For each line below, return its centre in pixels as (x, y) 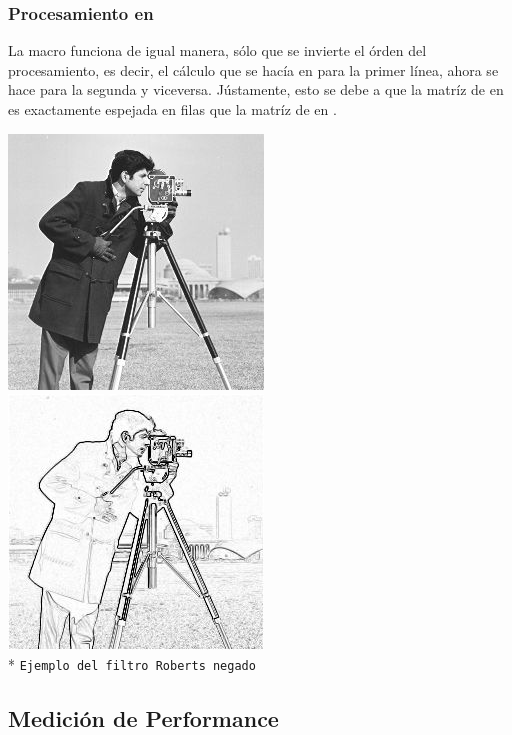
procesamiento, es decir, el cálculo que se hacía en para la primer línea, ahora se (253, 69)
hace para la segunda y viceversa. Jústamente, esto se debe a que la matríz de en (256, 89)
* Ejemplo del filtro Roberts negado (132, 663)
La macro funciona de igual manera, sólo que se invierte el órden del (217, 50)
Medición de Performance (143, 717)
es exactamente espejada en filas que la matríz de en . (172, 109)
